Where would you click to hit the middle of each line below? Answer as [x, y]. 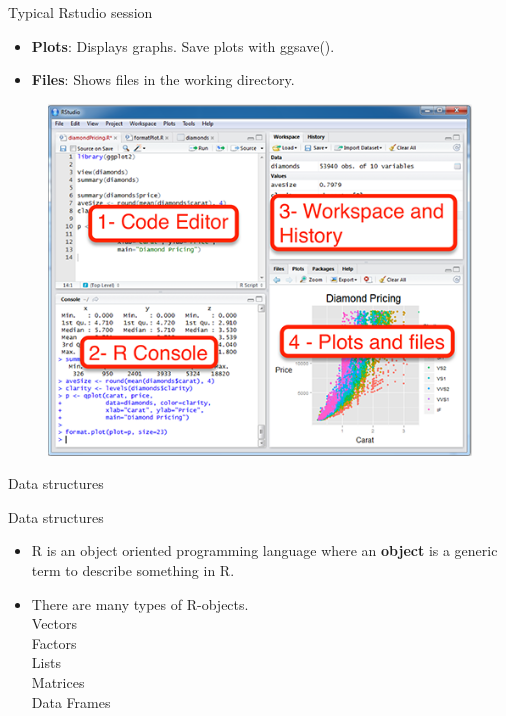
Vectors [54, 623]
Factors [54, 642]
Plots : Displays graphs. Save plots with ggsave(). [183, 45]
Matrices [58, 682]
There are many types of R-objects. [140, 603]
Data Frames [71, 701]
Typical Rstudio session [80, 12]
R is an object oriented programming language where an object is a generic [264, 550]
